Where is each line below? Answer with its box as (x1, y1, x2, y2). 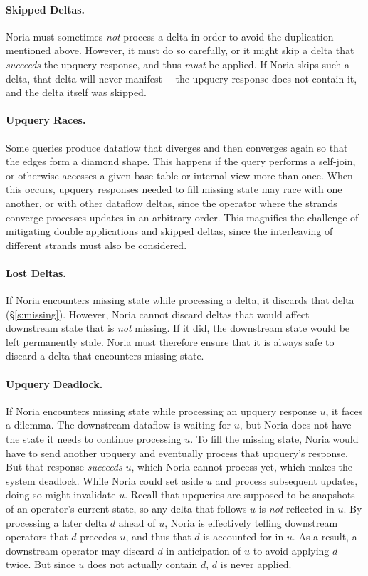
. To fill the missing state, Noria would (190, 431, 359, 446)
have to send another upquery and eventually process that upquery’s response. (6, 445, 348, 460)
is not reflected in (258, 501, 335, 516)
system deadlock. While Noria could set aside (6, 473, 204, 488)
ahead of (118, 515, 156, 530)
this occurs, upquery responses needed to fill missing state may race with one (6, 182, 342, 197)
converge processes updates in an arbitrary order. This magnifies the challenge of (6, 209, 359, 224)
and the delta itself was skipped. (6, 85, 147, 100)
